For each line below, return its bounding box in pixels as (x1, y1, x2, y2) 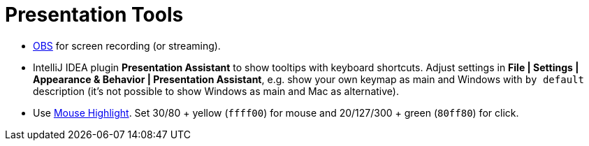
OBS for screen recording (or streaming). (33, 39, 221, 52)
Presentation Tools (5, 3, 184, 27)
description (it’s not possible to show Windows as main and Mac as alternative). (33, 85, 399, 97)
